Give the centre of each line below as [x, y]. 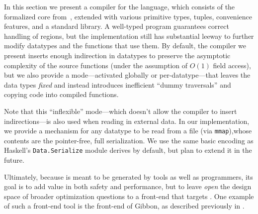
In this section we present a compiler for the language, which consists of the [120, 6]
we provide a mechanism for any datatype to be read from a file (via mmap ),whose [128, 131]
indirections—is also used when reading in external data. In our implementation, [127, 121]
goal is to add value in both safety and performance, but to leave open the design [128, 186]
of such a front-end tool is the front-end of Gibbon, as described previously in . [124, 206]
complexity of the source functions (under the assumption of [96, 65]
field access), [232, 65]
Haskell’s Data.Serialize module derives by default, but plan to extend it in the [128, 150]
